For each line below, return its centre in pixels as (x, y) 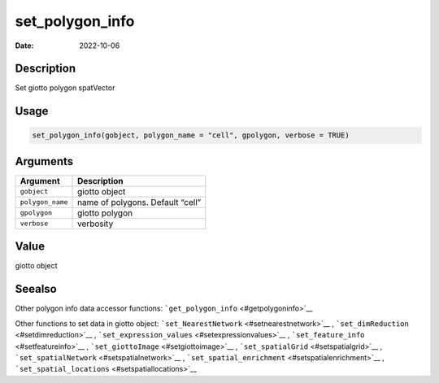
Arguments (44, 161)
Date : (24, 46)
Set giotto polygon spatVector (65, 88)
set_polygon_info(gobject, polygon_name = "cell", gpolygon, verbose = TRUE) (191, 135)
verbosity (96, 224)
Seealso (36, 289)
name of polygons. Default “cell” (139, 202)
